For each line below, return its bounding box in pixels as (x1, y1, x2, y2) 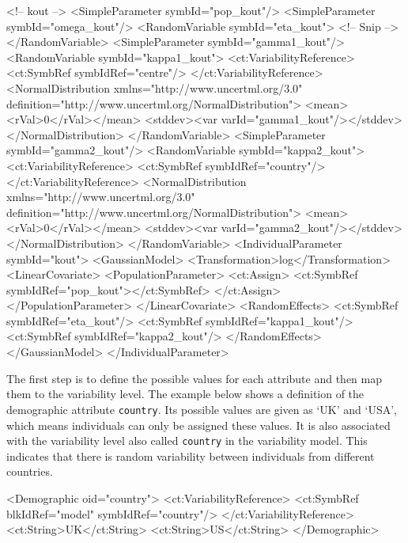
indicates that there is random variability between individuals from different (6, 447, 375, 464)
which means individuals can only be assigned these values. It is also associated (6, 416, 391, 433)
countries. (6, 463, 53, 480)
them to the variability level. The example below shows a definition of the (6, 385, 365, 402)
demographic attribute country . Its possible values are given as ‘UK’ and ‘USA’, (6, 401, 397, 417)
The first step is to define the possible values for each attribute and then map (6, 370, 383, 386)
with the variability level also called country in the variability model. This (6, 432, 368, 449)
